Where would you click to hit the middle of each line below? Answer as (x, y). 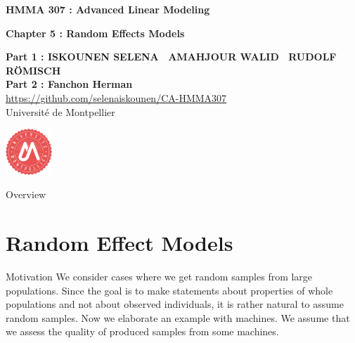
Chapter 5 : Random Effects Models (95, 33)
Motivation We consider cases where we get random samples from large (159, 276)
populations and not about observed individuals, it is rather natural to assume (175, 304)
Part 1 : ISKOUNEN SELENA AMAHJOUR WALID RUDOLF (171, 57)
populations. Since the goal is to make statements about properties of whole (169, 290)
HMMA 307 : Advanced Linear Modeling (108, 9)
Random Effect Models (120, 243)
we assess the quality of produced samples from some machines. (142, 331)
